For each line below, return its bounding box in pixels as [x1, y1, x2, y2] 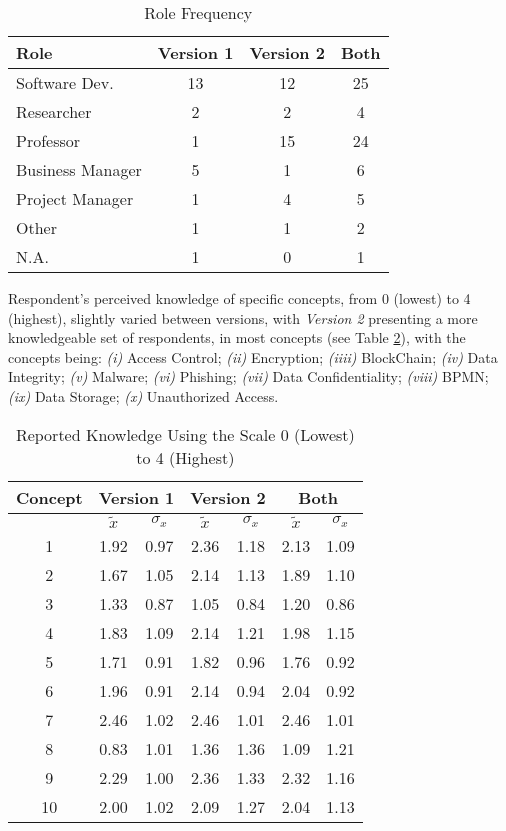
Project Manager [16, 187, 134, 210]
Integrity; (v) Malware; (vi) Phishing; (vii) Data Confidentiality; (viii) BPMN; [8, 366, 489, 387]
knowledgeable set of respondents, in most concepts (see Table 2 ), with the [8, 327, 466, 348]
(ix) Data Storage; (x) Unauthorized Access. [8, 385, 279, 406]
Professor [16, 129, 81, 152]
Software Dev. [16, 71, 114, 94]
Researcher [16, 100, 92, 123]
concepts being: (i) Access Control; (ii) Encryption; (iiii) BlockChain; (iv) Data [8, 346, 498, 367]
